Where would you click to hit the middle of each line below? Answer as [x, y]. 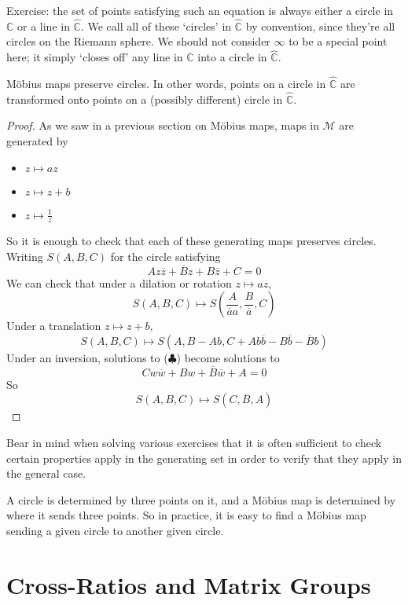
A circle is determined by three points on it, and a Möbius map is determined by [201, 499]
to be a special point [338, 41]
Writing [25, 257]
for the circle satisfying [165, 257]
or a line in [44, 26]
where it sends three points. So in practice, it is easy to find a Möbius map [186, 515]
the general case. [46, 473]
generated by [37, 141]
